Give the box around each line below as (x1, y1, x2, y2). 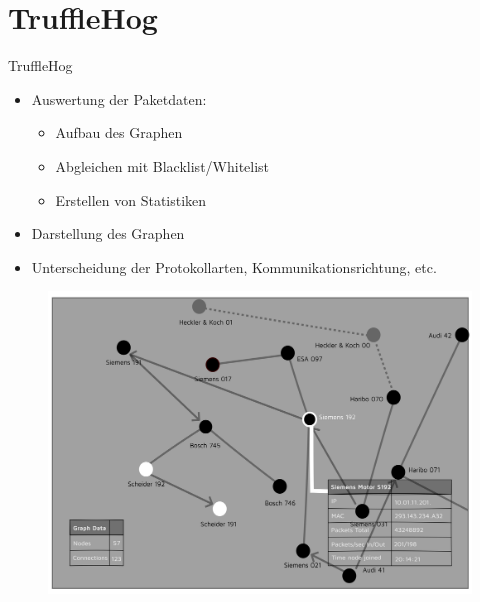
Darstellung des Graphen (31, 223, 185, 244)
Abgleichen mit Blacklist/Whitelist (55, 155, 270, 176)
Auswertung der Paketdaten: (31, 88, 207, 109)
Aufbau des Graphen (55, 122, 183, 143)
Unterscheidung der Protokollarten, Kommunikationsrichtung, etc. (31, 256, 437, 277)
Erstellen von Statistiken (55, 189, 207, 210)
